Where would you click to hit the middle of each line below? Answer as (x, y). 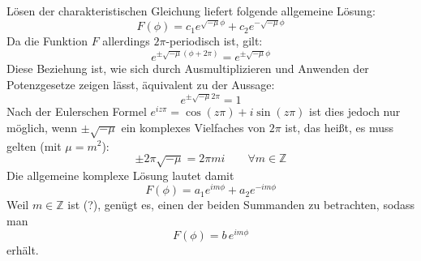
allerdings (126, 41)
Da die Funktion (47, 41)
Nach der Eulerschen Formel (77, 111)
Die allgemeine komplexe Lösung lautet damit (120, 175)
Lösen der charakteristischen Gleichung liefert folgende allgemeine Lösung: (191, 11)
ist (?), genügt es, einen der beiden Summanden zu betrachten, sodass (241, 205)
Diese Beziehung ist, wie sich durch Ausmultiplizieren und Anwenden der (188, 68)
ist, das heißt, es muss (339, 127)
